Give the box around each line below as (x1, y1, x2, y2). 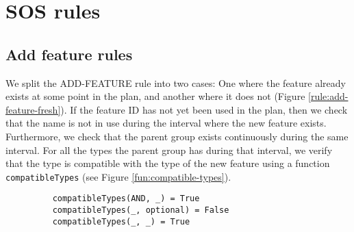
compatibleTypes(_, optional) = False (52, 205, 229, 216)
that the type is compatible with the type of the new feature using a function (5, 156, 330, 170)
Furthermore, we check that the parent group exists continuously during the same (5, 129, 349, 143)
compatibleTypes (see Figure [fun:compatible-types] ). (5, 169, 231, 183)
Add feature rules (5, 43, 133, 64)
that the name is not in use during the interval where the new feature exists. (5, 116, 327, 130)
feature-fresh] (5, 102, 61, 116)
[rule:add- (308, 89, 349, 103)
